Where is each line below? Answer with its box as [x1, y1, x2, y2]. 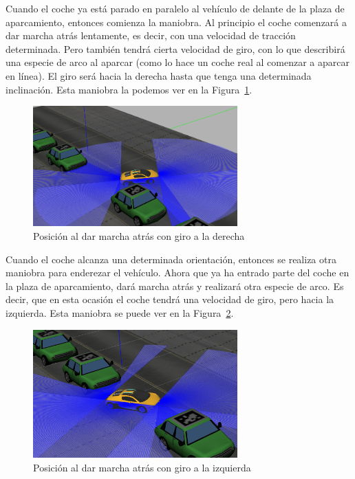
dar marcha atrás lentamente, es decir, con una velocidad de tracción [6, 28, 296, 43]
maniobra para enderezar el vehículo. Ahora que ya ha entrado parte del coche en [6, 265, 349, 280]
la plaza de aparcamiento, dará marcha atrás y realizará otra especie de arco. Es [6, 278, 344, 293]
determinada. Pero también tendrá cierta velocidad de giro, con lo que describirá [6, 41, 345, 56]
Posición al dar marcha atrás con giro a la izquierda [33, 460, 251, 474]
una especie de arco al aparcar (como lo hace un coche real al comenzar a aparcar [6, 55, 349, 69]
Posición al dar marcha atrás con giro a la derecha [33, 229, 245, 243]
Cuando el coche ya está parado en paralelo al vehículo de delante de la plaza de [6, 1, 345, 15]
